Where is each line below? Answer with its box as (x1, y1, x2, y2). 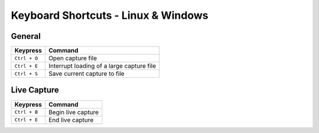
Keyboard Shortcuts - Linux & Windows (11, 9, 209, 22)
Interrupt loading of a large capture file (48, 62, 157, 70)
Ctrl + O (14, 55, 38, 61)
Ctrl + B (14, 109, 38, 115)
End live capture (48, 115, 94, 124)
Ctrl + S (14, 71, 38, 77)
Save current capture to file (48, 69, 125, 78)
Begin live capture (48, 108, 99, 116)
